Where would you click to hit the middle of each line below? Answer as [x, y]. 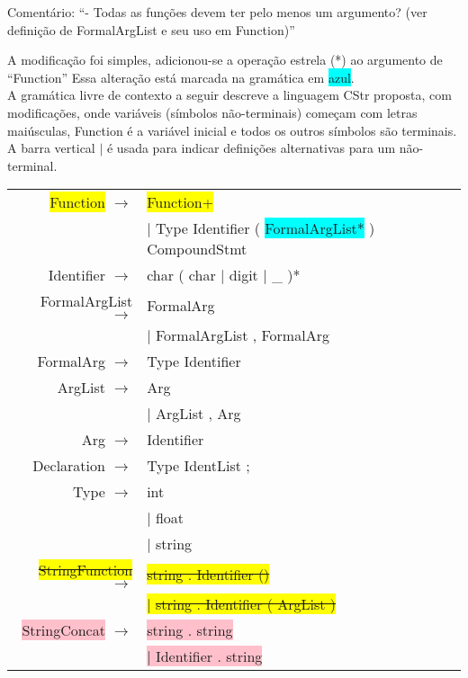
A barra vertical [51, 148]
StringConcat [63, 630]
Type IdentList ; [198, 466]
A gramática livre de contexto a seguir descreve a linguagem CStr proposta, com [229, 95]
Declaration [69, 466]
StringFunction [85, 570]
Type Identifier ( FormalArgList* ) [265, 228]
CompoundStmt [197, 249]
